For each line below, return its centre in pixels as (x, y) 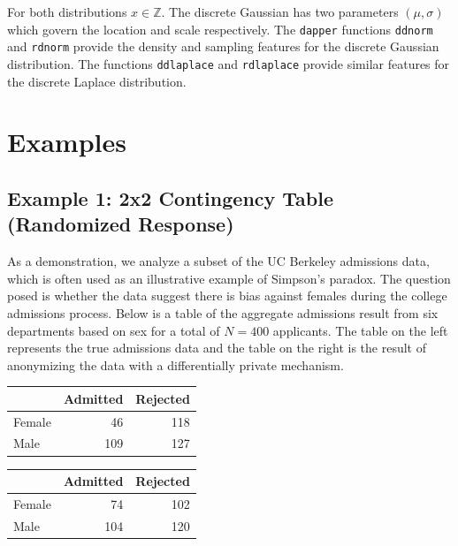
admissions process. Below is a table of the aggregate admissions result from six (223, 312)
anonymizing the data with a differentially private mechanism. (176, 364)
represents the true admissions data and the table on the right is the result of (217, 348)
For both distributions (67, 11)
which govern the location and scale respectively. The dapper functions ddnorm (220, 29)
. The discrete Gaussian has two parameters (280, 11)
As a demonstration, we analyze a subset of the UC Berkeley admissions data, (218, 261)
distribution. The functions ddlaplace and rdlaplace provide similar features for (229, 63)
